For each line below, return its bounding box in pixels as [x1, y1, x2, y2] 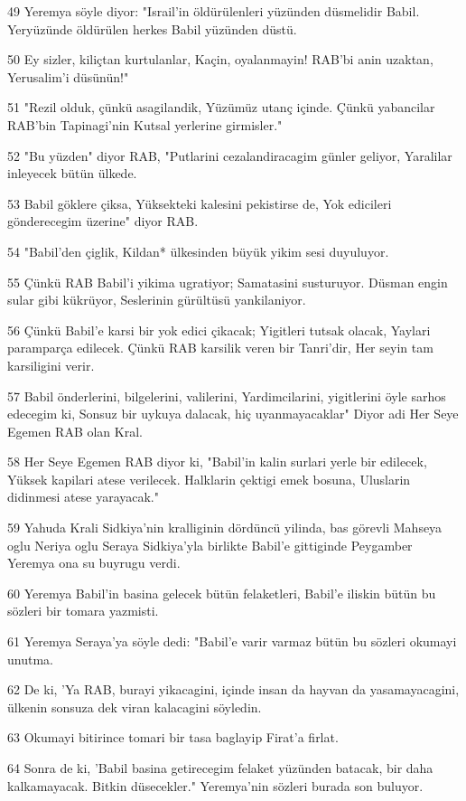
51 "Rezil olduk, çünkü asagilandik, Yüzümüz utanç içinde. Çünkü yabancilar [7, 98, 435, 117]
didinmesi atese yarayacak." [7, 487, 159, 506]
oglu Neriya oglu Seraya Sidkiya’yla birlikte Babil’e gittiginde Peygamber [7, 535, 413, 554]
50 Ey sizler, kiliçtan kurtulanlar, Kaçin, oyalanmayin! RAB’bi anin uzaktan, [7, 50, 433, 69]
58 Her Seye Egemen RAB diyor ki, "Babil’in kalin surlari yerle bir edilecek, [7, 452, 427, 471]
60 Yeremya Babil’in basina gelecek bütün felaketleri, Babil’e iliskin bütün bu [7, 583, 436, 602]
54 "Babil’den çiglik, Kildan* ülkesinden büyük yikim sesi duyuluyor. [7, 241, 389, 260]
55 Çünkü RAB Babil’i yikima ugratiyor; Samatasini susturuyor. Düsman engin [7, 272, 448, 291]
